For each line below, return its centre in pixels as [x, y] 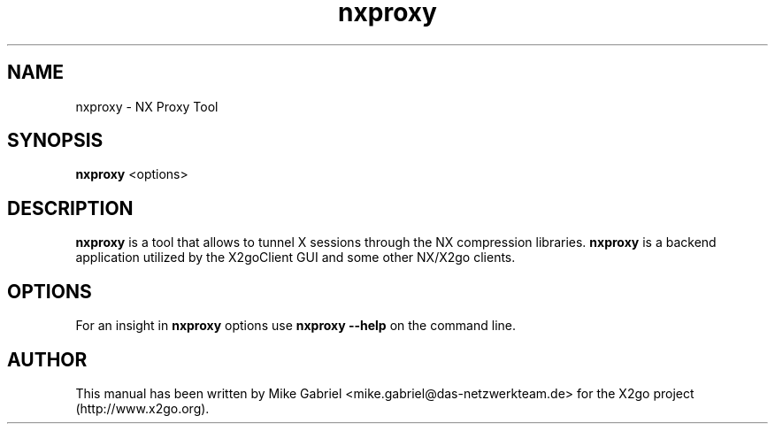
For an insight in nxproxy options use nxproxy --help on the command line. [296, 326]
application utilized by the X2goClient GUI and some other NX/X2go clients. [295, 258]
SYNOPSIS [55, 141]
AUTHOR [47, 359]
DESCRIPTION [70, 208]
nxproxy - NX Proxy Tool [147, 106]
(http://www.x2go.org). [142, 408]
